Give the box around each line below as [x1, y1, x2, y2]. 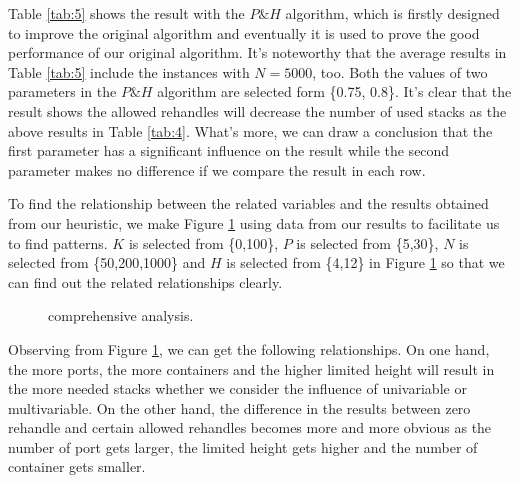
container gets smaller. [8, 456, 146, 477]
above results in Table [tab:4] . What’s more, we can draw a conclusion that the [8, 120, 493, 141]
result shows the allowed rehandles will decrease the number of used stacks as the [8, 100, 507, 121]
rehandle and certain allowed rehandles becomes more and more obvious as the [8, 417, 492, 438]
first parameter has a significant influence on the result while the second [8, 140, 450, 161]
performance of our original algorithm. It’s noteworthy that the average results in [8, 42, 507, 63]
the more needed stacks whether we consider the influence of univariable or [8, 378, 467, 399]
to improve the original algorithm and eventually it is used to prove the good [8, 22, 480, 43]
